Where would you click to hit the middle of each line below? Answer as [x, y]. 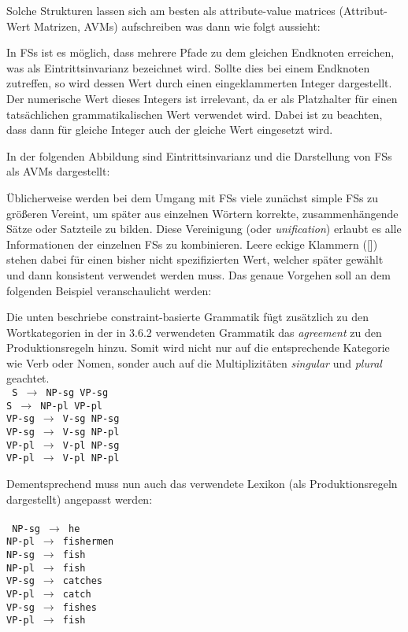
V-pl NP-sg [91, 445]
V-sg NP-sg [91, 419]
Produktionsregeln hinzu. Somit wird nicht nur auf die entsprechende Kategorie [198, 347]
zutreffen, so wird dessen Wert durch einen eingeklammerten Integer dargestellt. [199, 83]
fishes [80, 607]
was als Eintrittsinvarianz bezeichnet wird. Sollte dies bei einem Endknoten [188, 67]
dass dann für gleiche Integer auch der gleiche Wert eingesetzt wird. [170, 129]
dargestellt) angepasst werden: [80, 499]
